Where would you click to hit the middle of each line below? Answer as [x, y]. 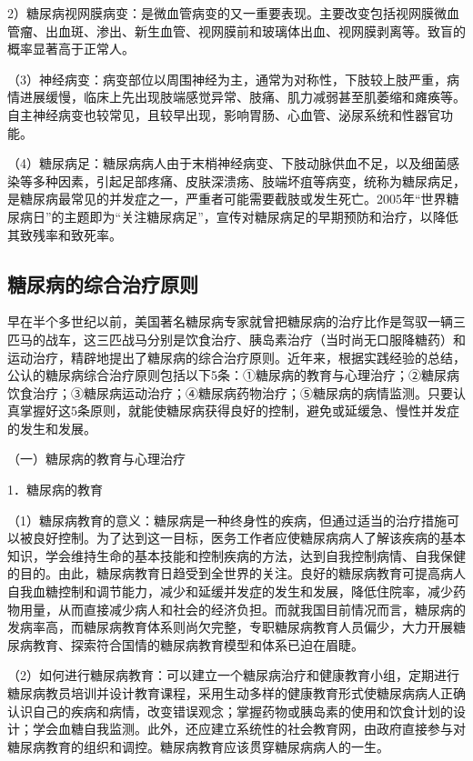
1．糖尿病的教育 [55, 490]
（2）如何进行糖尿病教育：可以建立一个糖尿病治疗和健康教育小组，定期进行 [233, 675]
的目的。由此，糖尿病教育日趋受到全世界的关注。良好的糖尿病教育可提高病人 [236, 573]
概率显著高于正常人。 [71, 49]
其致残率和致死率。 [65, 234]
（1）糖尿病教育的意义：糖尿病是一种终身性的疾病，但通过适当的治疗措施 [227, 520]
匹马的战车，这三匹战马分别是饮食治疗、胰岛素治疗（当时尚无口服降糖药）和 [236, 339]
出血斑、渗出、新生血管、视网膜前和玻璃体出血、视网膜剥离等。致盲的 [255, 30]
